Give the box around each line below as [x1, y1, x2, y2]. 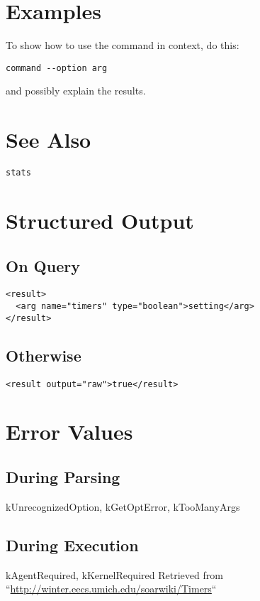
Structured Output [6, 205, 194, 234]
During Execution [6, 534, 139, 556]
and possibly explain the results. [6, 83, 146, 98]
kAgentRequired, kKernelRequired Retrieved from [6, 567, 223, 582]
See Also [6, 125, 91, 154]
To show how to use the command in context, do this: [6, 38, 239, 53]
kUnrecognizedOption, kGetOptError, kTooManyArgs [6, 499, 240, 514]
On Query [6, 254, 80, 276]
